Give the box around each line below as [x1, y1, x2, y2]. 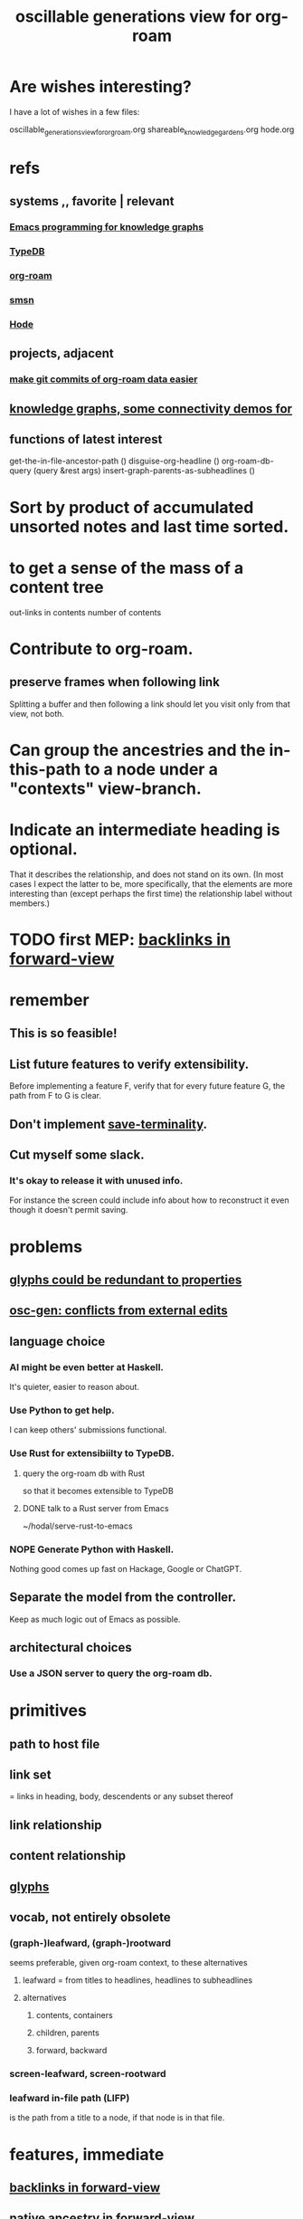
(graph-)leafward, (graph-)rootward [9, 1937, 172, 1949]
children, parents [35, 2027, 99, 2038]
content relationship [9, 1848, 127, 1863]
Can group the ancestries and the [9, 739, 266, 760]
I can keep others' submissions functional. [9, 1424, 167, 1435]
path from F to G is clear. [9, 1090, 102, 1101]
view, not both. [9, 708, 65, 719]
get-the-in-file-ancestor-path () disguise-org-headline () [9, 455, 220, 467]
